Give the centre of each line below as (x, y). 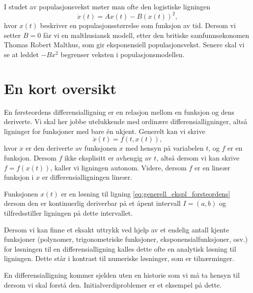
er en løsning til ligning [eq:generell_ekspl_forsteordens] (146, 193)
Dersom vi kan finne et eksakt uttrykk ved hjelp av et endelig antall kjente (117, 229)
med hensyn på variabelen (165, 148)
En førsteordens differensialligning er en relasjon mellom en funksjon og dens (119, 112)
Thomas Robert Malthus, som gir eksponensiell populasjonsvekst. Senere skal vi (124, 45)
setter (13, 35)
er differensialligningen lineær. (87, 177)
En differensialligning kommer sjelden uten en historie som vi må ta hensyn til (122, 275)
